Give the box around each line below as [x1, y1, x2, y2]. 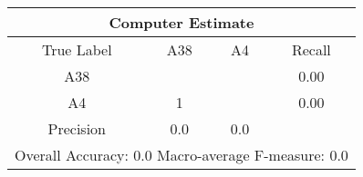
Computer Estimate [109, 12, 254, 33]
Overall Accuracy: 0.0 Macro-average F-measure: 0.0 [15, 144, 348, 165]
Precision [47, 118, 107, 139]
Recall [291, 39, 331, 60]
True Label [41, 39, 112, 60]
